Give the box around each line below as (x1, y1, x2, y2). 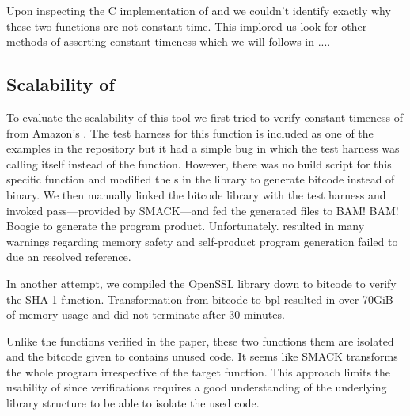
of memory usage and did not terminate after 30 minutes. (6, 306, 285, 323)
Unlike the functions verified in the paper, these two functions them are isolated (6, 332, 394, 349)
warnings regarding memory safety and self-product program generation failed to (6, 233, 398, 249)
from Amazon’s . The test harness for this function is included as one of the (6, 124, 374, 141)
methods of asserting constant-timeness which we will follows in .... (6, 33, 331, 50)
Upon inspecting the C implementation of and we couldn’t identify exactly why (6, 2, 391, 18)
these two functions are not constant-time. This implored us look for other (6, 17, 367, 34)
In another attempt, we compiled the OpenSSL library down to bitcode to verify (6, 274, 397, 291)
